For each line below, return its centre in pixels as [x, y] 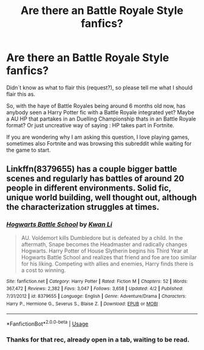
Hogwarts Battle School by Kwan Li [59, 225]
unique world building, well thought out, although [102, 198]
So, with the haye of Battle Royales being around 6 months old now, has [96, 106]
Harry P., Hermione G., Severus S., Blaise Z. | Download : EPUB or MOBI [82, 304]
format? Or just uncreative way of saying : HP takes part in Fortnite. [90, 125]
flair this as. [21, 94]
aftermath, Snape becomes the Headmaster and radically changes [104, 244]
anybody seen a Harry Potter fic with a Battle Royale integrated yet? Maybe [100, 112]
